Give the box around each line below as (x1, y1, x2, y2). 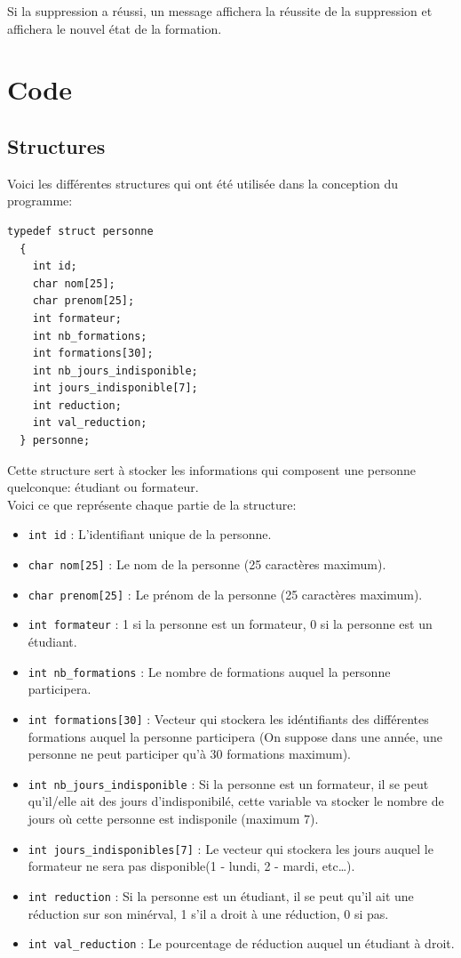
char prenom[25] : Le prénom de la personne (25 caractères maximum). (28, 584, 423, 603)
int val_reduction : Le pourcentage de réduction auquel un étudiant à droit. (28, 934, 455, 953)
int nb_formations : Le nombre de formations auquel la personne (28, 662, 391, 680)
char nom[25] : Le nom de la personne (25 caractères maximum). (28, 555, 386, 574)
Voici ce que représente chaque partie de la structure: (7, 495, 297, 513)
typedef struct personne (7, 224, 154, 237)
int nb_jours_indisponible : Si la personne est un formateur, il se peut (28, 774, 429, 793)
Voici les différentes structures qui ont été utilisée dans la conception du (7, 173, 398, 192)
